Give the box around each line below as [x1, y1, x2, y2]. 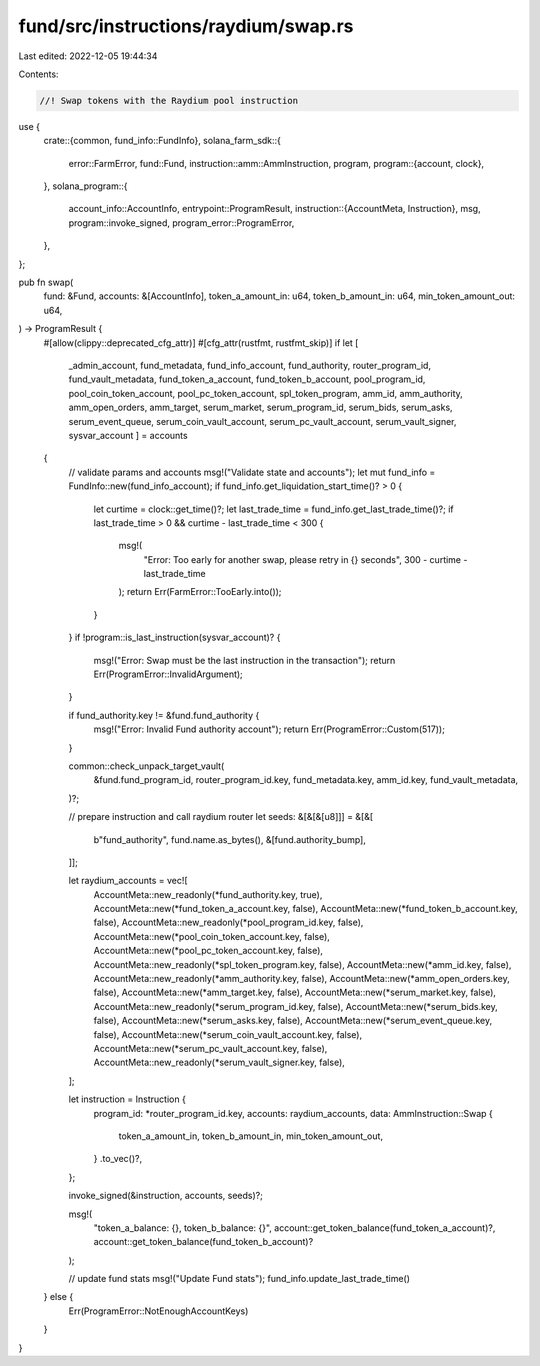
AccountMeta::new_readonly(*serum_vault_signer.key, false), [93, 1056, 345, 1069]
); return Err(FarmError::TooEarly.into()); [118, 586, 282, 598]
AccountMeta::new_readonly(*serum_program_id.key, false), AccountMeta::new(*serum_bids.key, [93, 1000, 499, 1012]
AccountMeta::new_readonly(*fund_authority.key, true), [93, 888, 323, 900]
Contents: [18, 68, 59, 80]
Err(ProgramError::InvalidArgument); [93, 668, 244, 680]
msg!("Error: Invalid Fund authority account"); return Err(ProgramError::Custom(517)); [93, 723, 445, 735]
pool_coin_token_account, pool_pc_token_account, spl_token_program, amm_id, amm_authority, [68, 387, 464, 399]
